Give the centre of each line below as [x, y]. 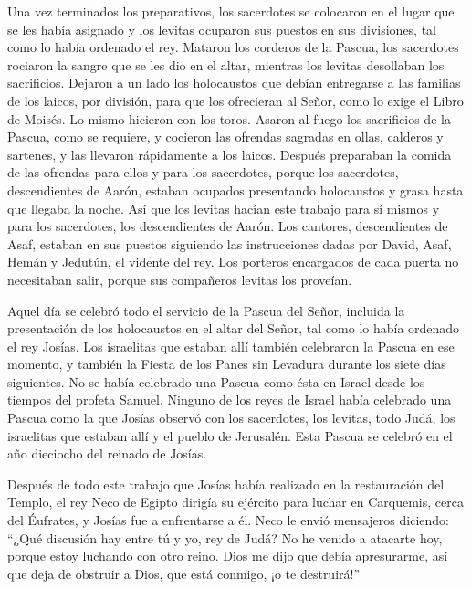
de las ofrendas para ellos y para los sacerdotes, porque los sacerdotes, [203, 172]
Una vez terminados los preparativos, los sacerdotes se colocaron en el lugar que [231, 11]
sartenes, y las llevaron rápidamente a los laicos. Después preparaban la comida [230, 154]
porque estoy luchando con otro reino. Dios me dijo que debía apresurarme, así [228, 556]
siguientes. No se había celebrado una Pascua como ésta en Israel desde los [216, 381]
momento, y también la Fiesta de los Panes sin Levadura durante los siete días [227, 364]
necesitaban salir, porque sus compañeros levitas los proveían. [180, 279]
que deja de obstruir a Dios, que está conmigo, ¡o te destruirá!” [184, 573]
